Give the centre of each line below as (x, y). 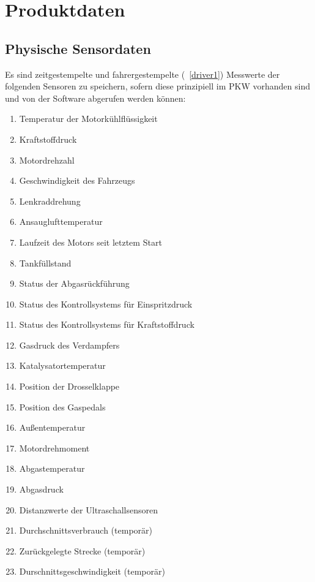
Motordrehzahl (47, 160)
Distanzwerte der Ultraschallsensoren (88, 509)
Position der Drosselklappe (69, 386)
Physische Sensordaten (78, 48)
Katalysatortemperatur (62, 365)
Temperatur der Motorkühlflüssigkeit (88, 119)
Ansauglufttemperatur (61, 221)
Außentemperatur (52, 427)
